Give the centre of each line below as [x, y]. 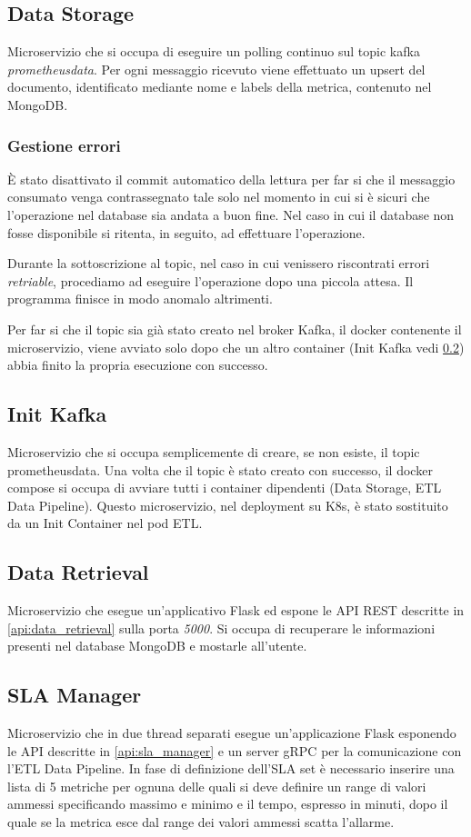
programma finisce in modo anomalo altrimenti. [140, 299]
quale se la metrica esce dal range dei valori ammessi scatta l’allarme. [201, 822]
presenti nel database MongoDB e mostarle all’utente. [157, 646]
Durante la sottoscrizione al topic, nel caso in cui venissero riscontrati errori [219, 263]
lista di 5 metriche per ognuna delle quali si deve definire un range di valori [217, 786]
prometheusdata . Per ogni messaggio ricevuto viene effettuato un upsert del [216, 69]
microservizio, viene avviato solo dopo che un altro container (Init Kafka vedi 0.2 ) [236, 347]
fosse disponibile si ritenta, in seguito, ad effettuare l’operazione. [186, 232]
